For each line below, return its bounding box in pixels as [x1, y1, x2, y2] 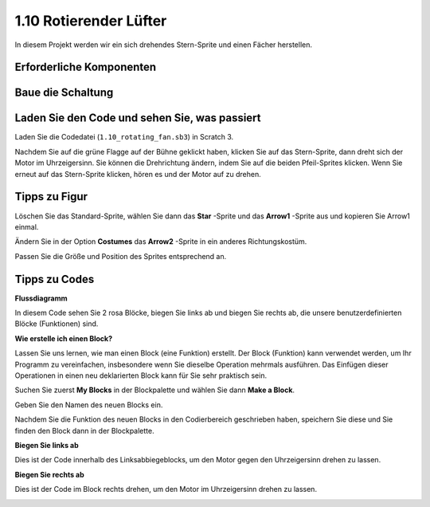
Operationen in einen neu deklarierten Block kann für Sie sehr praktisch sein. [14, 371, 267, 380]
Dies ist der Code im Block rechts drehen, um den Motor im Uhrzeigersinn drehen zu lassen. [14, 485, 318, 494]
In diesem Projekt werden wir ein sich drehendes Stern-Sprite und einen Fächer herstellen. [14, 40, 313, 49]
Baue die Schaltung [14, 86, 114, 100]
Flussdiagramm [14, 293, 68, 303]
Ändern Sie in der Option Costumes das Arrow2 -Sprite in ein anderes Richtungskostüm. [14, 237, 307, 246]
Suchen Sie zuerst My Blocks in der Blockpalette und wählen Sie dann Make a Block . [14, 385, 295, 395]
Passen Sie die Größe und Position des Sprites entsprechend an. [14, 251, 227, 261]
